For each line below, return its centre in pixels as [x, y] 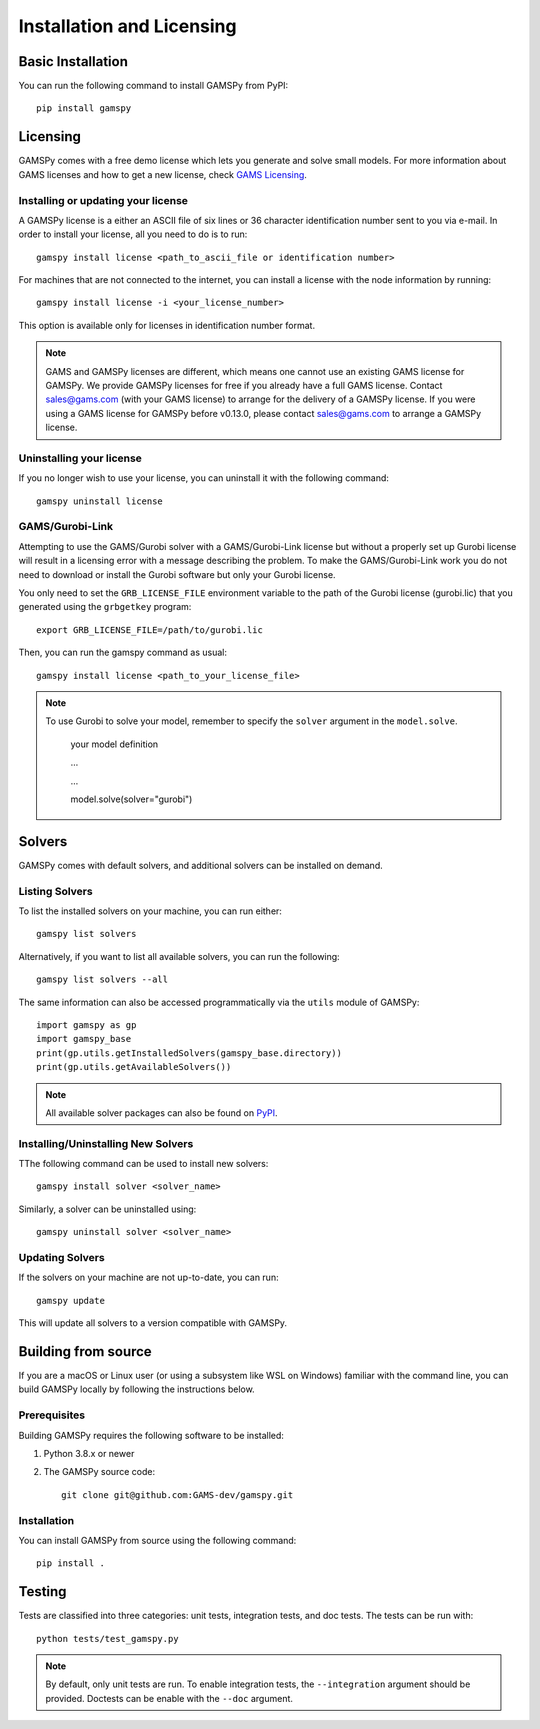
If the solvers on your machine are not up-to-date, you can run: [148, 1277]
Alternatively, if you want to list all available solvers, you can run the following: [179, 956]
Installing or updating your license [103, 200]
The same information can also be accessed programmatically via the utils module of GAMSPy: [219, 1002]
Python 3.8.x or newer [89, 1453]
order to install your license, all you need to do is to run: [133, 234]
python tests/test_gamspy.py [107, 1638]
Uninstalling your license [80, 458]
